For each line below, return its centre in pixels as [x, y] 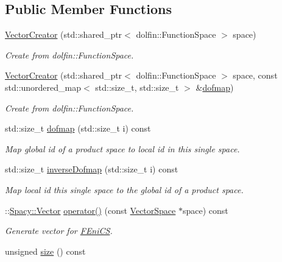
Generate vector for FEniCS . [59, 231]
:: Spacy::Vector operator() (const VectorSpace [90, 210]
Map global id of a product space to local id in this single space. [122, 148]
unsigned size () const [45, 251]
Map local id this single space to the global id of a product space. [124, 189]
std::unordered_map [43, 87]
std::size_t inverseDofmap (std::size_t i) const [92, 169]
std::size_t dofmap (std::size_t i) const [78, 128]
